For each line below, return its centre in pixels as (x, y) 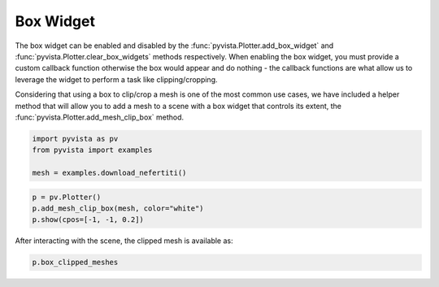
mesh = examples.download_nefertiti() (109, 173)
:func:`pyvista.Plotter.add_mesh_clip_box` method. (100, 117)
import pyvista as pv (75, 139)
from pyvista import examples (92, 150)
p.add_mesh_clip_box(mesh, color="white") (118, 209)
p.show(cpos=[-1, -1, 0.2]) (88, 220)
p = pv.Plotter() (67, 197)
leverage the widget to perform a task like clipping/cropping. (116, 79)
